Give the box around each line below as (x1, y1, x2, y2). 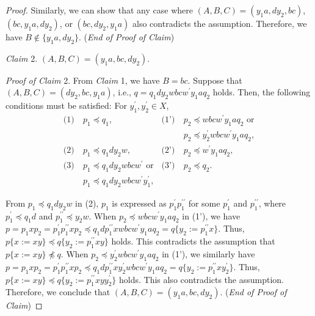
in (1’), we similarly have (162, 247, 255, 260)
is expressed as (112, 196, 167, 209)
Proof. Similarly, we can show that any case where (5, 4, 193, 16)
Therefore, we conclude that (5, 285, 110, 298)
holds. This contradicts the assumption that (111, 235, 275, 248)
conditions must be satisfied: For (5, 99, 127, 112)
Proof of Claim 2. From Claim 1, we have (5, 73, 160, 86)
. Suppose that (187, 73, 242, 86)
